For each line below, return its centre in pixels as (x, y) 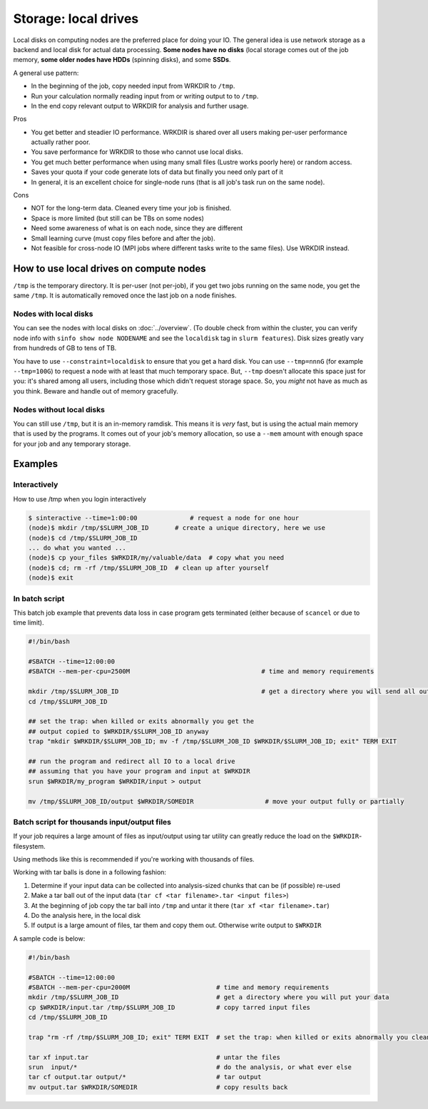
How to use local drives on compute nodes (109, 269)
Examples (36, 464)
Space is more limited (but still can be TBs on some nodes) (118, 218)
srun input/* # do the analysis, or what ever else (190, 1067)
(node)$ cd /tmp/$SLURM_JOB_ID (83, 538)
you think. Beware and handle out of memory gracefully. (96, 391)
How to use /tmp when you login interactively (80, 499)
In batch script (39, 598)
